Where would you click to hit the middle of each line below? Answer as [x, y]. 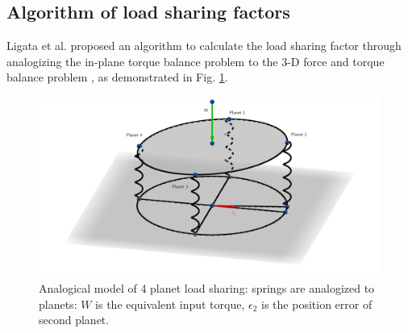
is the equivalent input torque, [170, 304]
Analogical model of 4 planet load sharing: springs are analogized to [207, 288]
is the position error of [317, 304]
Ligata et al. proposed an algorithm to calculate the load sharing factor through [204, 46]
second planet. [74, 320]
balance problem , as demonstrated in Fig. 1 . [117, 77]
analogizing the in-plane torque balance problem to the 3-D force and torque [196, 61]
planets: [58, 304]
